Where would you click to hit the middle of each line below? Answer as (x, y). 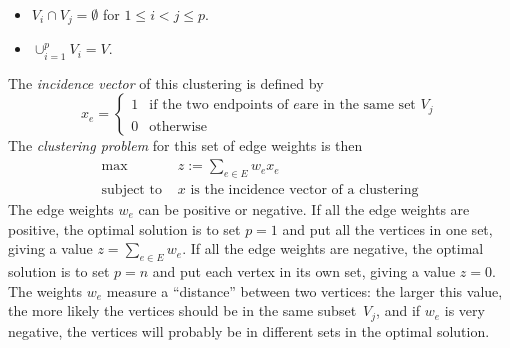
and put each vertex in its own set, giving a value (304, 270)
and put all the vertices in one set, (387, 228)
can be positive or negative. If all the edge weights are (304, 208)
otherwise (178, 126)
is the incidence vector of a (272, 189)
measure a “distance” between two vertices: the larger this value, (304, 290)
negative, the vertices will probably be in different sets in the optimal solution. (249, 330)
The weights (45, 290)
